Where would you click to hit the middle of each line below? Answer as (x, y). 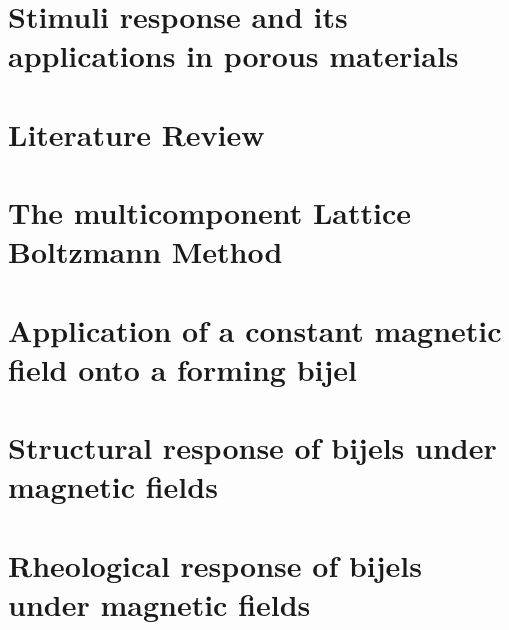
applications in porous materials (233, 55)
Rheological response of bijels (215, 564)
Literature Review (136, 133)
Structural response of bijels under (252, 447)
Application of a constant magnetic (255, 329)
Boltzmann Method (145, 251)
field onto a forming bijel (183, 368)
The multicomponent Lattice (210, 212)
